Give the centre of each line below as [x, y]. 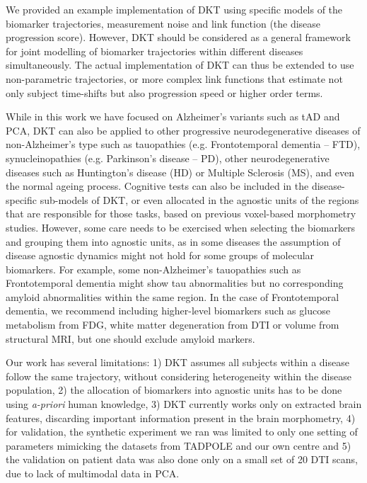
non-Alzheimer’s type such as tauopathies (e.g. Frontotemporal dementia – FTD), [183, 144]
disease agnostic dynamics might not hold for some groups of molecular [160, 255]
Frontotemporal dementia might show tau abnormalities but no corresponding [175, 283]
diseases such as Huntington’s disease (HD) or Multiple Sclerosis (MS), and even [180, 172]
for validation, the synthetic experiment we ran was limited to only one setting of [182, 432]
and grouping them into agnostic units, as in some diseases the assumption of [173, 241]
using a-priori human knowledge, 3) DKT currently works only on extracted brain [184, 404]
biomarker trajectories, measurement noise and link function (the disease [163, 23]
